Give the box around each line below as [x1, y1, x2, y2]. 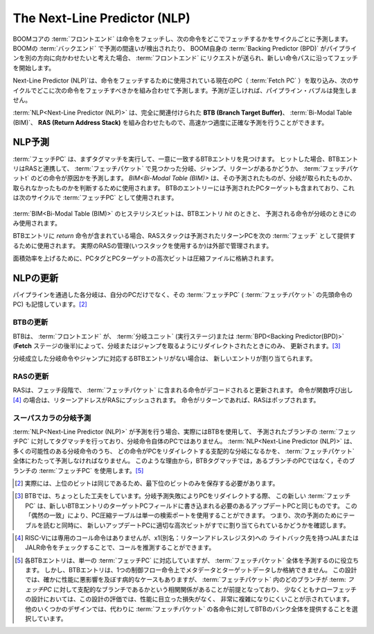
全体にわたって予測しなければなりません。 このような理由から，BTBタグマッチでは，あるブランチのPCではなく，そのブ [12, 456, 355, 465]
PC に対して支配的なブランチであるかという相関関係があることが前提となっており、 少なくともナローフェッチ [43, 585, 357, 593]
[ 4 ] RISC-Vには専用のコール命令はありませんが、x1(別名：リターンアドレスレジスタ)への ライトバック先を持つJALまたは [15, 533, 359, 542]
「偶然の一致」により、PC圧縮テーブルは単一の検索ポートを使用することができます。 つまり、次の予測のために [25, 511, 343, 520]
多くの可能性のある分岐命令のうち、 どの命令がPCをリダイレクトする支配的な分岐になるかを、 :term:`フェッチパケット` [12, 447, 355, 455]
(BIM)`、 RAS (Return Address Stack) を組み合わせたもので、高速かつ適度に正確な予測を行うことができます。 [12, 118, 328, 126]
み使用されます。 [12, 219, 62, 227]
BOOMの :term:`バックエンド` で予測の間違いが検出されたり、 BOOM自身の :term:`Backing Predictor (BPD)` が [12, 44, 327, 52]
